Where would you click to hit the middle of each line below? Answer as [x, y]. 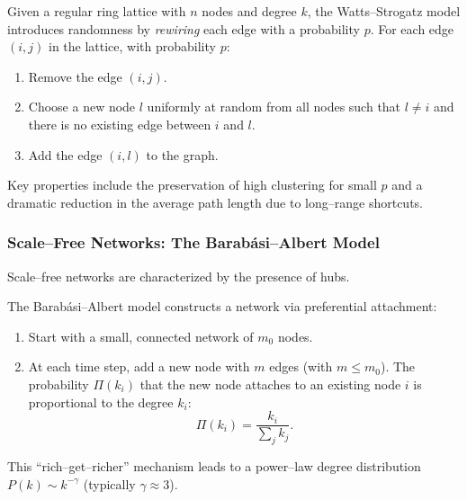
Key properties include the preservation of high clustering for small [192, 185]
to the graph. [182, 154]
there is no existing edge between [120, 124]
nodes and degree [249, 11]
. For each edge [412, 28]
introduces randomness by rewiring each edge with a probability [184, 28]
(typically [109, 483]
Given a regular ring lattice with [97, 11]
